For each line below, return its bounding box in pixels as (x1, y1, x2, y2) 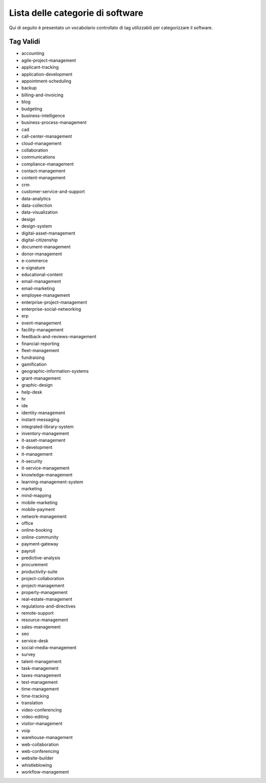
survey (21, 652, 35, 658)
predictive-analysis (21, 554, 61, 560)
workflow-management (21, 769, 69, 775)
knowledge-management (21, 472, 73, 478)
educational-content (21, 272, 63, 277)
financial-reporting (21, 341, 60, 347)
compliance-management (21, 161, 74, 167)
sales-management (21, 624, 61, 629)
